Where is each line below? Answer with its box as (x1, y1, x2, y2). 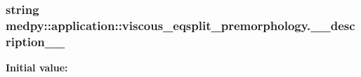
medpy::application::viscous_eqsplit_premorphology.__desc (6, 16, 355, 34)
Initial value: (6, 60, 68, 75)
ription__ (6, 32, 65, 50)
